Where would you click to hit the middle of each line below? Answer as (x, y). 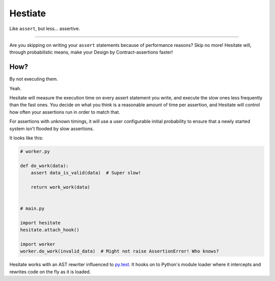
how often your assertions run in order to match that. (65, 112)
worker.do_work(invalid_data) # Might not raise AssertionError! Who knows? (119, 251)
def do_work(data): (44, 165)
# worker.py (35, 151)
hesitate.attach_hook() (50, 230)
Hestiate (28, 13)
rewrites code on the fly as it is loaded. (50, 272)
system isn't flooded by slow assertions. (52, 129)
